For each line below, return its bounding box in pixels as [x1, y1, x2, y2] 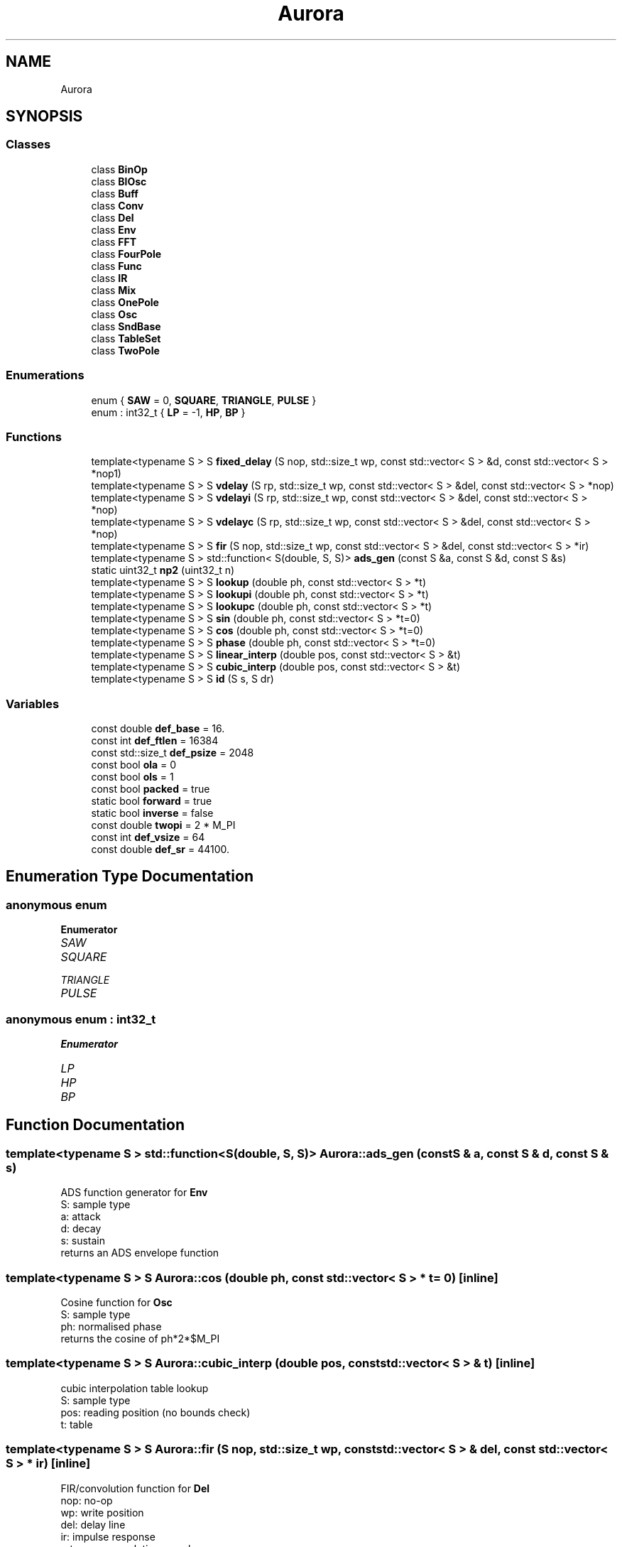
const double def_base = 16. [91, 722, 225, 735]
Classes [6, 137, 51, 152]
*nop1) [91, 467, 121, 480]
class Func [91, 259, 142, 272]
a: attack [60, 1210, 101, 1223]
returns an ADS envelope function [60, 1247, 219, 1259]
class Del [91, 211, 134, 224]
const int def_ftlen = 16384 [91, 734, 219, 747]
